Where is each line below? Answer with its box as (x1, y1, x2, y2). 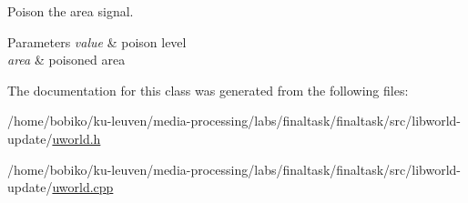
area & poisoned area (7, 50, 126, 69)
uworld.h (52, 128, 101, 147)
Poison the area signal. (7, 2, 134, 20)
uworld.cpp (52, 178, 114, 197)
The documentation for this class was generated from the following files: (7, 80, 409, 99)
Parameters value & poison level (7, 32, 187, 51)
